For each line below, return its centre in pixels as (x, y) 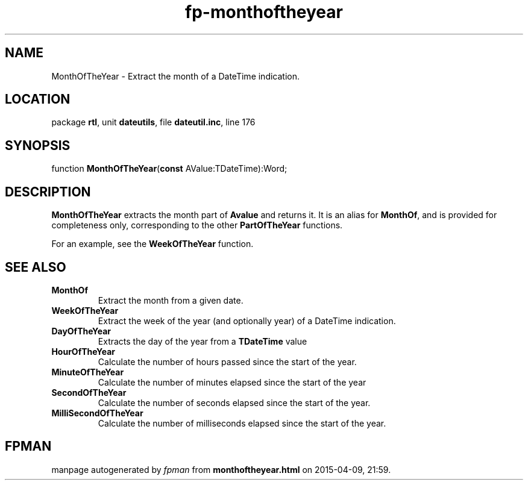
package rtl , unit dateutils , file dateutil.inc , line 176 (153, 122)
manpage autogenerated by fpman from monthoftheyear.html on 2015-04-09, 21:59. (221, 469)
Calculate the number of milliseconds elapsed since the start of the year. (242, 423)
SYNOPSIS (38, 145)
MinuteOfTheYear (88, 372)
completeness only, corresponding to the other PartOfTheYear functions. (197, 225)
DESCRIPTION (48, 192)
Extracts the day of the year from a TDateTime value (203, 341)
